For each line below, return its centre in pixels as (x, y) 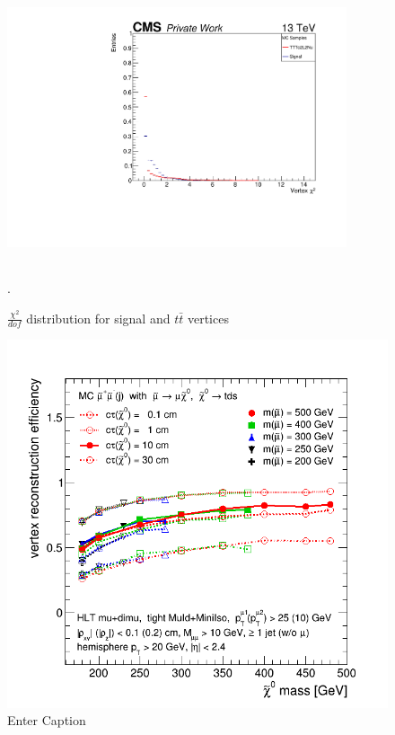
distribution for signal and (98, 318)
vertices (208, 318)
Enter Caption (47, 720)
